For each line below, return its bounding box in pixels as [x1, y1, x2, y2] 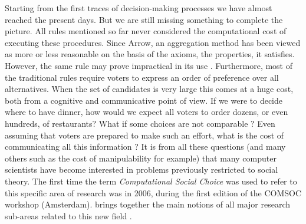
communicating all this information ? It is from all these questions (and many [5, 140, 286, 153]
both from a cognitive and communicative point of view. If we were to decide [5, 94, 282, 106]
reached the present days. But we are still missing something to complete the [5, 13, 283, 25]
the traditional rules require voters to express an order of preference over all [5, 71, 279, 83]
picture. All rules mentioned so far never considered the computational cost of [5, 25, 287, 37]
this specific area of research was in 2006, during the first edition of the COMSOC [5, 186, 302, 199]
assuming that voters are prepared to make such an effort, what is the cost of [5, 129, 284, 141]
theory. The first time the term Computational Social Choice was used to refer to [5, 174, 297, 187]
